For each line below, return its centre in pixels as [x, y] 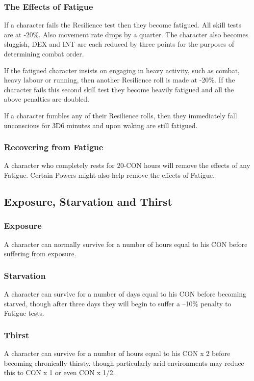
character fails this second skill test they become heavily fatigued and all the [119, 89]
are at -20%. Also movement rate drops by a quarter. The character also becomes [126, 34]
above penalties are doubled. [47, 99]
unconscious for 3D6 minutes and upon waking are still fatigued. [101, 125]
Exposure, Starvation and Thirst [88, 201]
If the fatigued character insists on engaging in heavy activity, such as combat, [122, 70]
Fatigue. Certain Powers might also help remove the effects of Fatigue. [109, 175]
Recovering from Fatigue [54, 147]
